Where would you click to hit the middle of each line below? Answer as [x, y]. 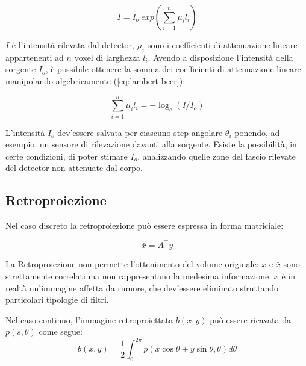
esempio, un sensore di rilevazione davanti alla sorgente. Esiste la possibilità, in [151, 144]
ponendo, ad [257, 132]
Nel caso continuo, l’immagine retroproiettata [89, 319]
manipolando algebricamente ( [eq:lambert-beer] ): [95, 80]
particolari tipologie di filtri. [57, 299]
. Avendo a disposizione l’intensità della [220, 57]
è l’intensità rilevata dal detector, [73, 45]
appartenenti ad [35, 57]
